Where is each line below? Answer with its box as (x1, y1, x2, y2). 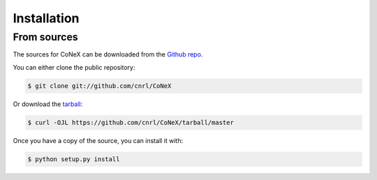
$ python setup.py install (27, 155, 120, 163)
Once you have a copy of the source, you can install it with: (13, 136, 184, 144)
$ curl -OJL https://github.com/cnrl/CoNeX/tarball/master (27, 119, 234, 126)
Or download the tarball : (13, 100, 83, 108)
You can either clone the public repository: (13, 63, 135, 71)
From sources (13, 31, 78, 43)
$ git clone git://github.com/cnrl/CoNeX (27, 82, 172, 90)
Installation (13, 10, 80, 26)
